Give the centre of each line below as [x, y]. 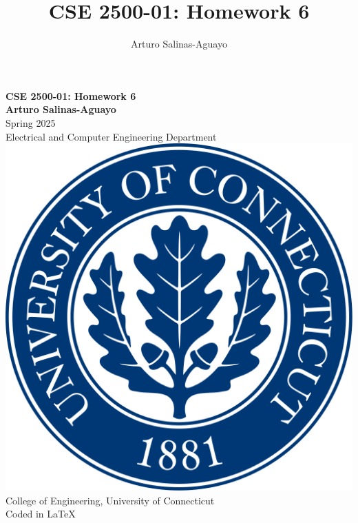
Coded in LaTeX [41, 514]
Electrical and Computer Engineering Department [111, 136]
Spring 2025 [31, 122]
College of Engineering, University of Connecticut [110, 500]
